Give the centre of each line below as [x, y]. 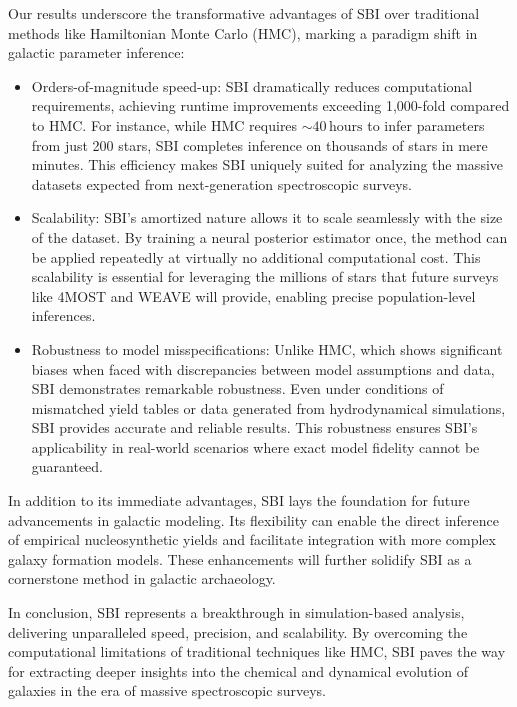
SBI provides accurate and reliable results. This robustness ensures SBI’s [254, 427]
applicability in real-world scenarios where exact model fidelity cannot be [255, 446]
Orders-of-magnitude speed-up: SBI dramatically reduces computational [252, 85]
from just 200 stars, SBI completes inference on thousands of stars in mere [259, 144]
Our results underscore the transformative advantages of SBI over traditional [244, 13]
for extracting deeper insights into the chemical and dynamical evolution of [238, 670]
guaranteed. [67, 466]
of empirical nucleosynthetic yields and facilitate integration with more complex [252, 539]
